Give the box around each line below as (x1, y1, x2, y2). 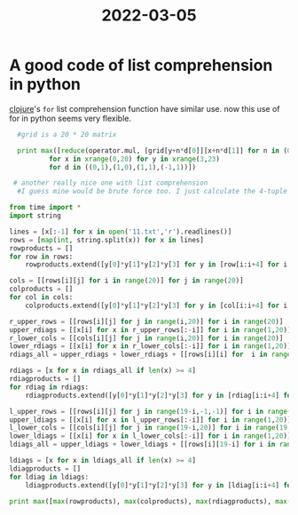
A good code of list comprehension (9, 55, 273, 75)
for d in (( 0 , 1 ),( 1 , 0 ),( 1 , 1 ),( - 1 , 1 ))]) (48, 162, 197, 171)
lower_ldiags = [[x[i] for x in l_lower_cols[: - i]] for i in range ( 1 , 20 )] (9, 432, 292, 440)
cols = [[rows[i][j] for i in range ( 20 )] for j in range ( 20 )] (9, 276, 244, 285)
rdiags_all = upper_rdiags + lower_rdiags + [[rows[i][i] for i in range (9, 350, 292, 360)
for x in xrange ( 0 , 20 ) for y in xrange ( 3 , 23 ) (48, 154, 220, 163)
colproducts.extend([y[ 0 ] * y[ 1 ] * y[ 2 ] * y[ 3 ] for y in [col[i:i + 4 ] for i (25, 301, 288, 310)
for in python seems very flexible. (9, 113, 131, 123)
